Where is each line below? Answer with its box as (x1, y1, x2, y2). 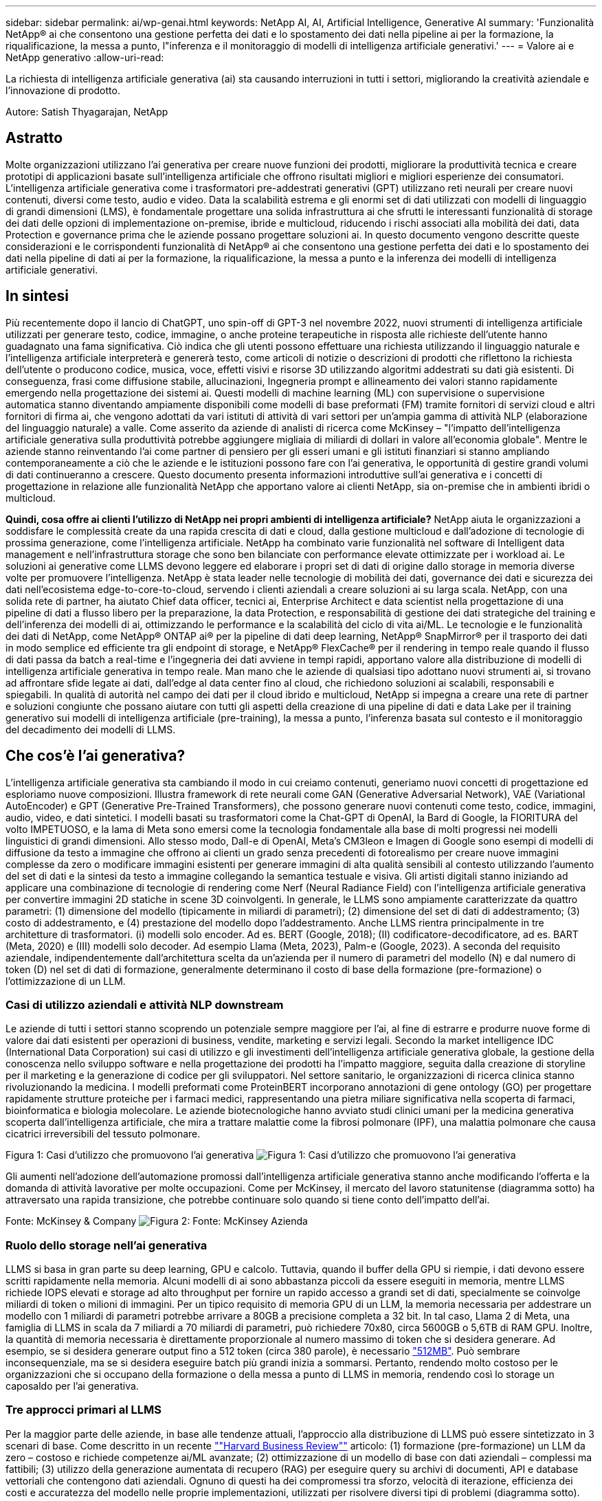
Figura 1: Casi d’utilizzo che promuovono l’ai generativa (5, 1149, 254, 1161)
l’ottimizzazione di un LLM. (5, 975, 126, 987)
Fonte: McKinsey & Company (5, 1215, 137, 1227)
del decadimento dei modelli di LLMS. (5, 723, 176, 735)
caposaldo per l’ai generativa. (5, 1380, 139, 1392)
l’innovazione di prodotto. (5, 85, 120, 96)
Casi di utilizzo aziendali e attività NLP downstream (5, 997, 284, 1012)
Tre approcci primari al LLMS (5, 1403, 162, 1417)
